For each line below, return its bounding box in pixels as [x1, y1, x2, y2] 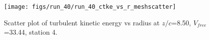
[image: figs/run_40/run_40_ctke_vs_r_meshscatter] [4, 3, 176, 10]
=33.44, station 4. [4, 27, 57, 37]
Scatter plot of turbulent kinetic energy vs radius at [4, 17, 160, 27]
